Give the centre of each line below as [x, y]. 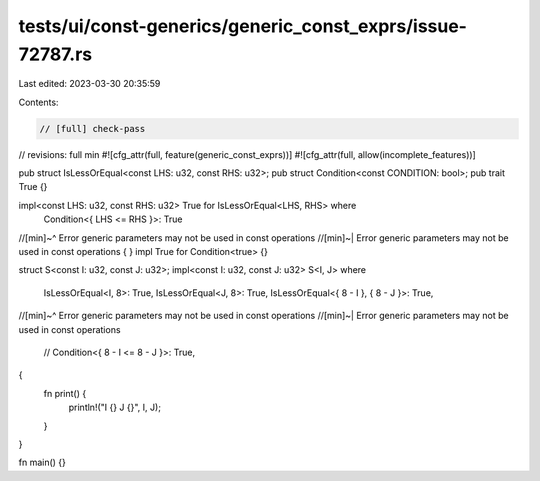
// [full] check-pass [92, 128]
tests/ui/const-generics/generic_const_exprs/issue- [242, 26]
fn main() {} [42, 462]
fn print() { [65, 393]
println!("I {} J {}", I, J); [115, 407]
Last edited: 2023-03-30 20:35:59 [89, 84]
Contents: [38, 102]
